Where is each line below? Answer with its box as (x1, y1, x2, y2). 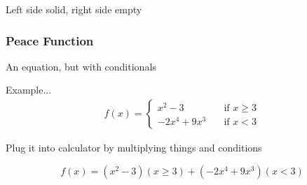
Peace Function (6, 31, 94, 49)
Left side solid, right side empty (6, 2, 142, 16)
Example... (6, 82, 52, 97)
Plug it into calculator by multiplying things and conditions (6, 140, 262, 155)
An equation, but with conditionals (6, 59, 156, 73)
